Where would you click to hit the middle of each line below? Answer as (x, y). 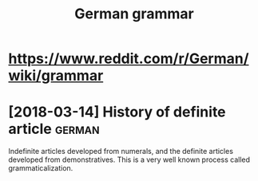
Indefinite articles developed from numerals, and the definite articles (121, 151)
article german (54, 129)
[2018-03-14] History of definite (117, 112)
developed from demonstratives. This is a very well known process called (129, 159)
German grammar (134, 14)
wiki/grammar (56, 76)
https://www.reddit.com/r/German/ (129, 59)
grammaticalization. (41, 168)
